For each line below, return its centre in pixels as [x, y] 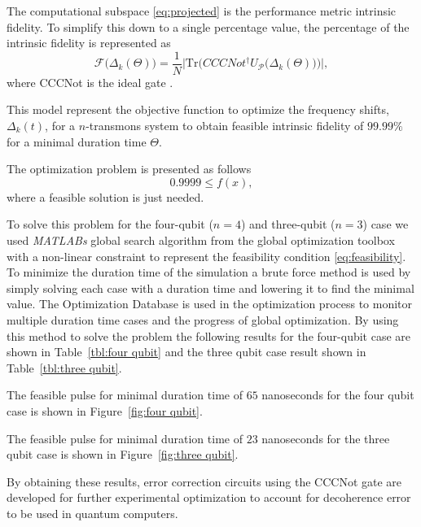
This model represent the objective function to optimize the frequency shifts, [198, 109]
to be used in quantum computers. [92, 513]
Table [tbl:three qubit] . [64, 367]
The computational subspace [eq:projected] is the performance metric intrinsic [202, 11]
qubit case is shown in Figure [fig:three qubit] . [123, 454]
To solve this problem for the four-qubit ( [110, 224]
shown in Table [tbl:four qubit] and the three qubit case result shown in [186, 352]
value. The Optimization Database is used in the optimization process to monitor [210, 304]
